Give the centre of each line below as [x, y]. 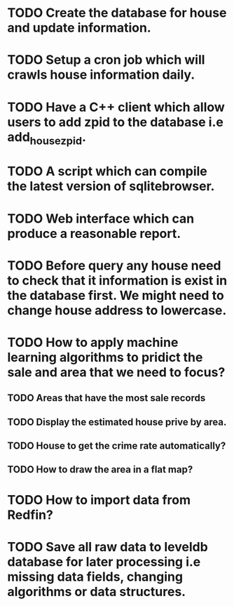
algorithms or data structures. [97, 592]
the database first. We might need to [116, 295]
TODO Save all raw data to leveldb [108, 547]
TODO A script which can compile [108, 172]
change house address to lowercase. [117, 310]
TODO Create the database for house [117, 13]
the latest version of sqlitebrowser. [111, 186]
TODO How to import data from [99, 500]
